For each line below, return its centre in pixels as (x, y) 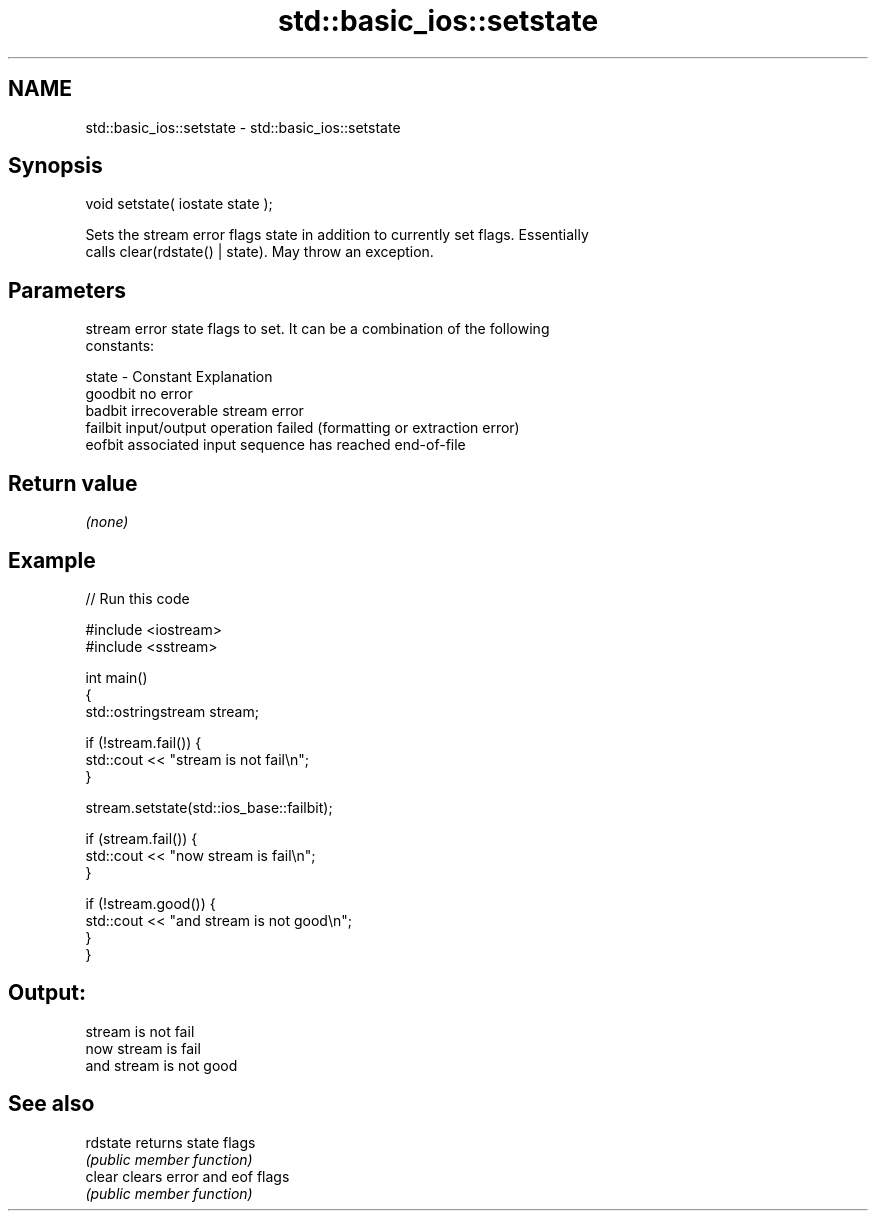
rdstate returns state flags (170, 1142)
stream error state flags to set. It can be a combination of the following (317, 329)
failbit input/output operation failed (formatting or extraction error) (302, 428)
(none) (107, 522)
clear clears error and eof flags (187, 1176)
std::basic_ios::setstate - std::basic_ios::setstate (243, 127)
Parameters (67, 290)
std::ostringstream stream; (172, 711)
